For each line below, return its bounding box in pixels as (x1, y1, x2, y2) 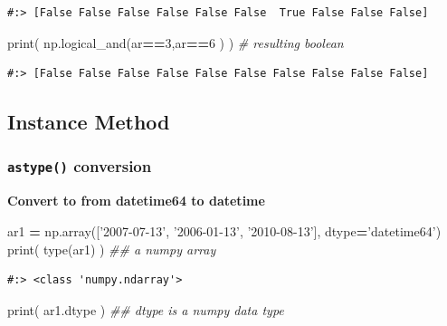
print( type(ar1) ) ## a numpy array (7, 239, 216, 258)
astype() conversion (7, 155, 152, 177)
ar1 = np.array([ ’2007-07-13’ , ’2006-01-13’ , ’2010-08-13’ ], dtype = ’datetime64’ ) (7, 221, 442, 240)
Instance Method (7, 108, 170, 136)
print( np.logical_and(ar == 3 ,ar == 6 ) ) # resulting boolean (7, 33, 344, 52)
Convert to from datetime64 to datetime (7, 191, 265, 210)
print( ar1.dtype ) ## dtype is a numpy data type (7, 300, 284, 319)
